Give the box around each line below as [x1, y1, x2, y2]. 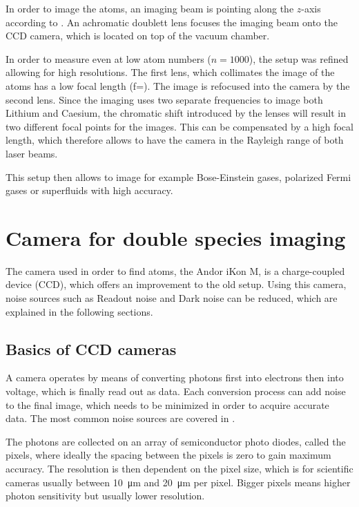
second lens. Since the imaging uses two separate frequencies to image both [6, 92, 323, 106]
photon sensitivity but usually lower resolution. [6, 488, 205, 503]
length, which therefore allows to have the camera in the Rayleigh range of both [6, 133, 344, 147]
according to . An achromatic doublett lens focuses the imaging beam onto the [6, 15, 338, 29]
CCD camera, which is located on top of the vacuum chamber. [6, 28, 270, 43]
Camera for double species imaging [6, 223, 346, 251]
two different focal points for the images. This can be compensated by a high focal [6, 119, 353, 133]
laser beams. [6, 146, 58, 160]
